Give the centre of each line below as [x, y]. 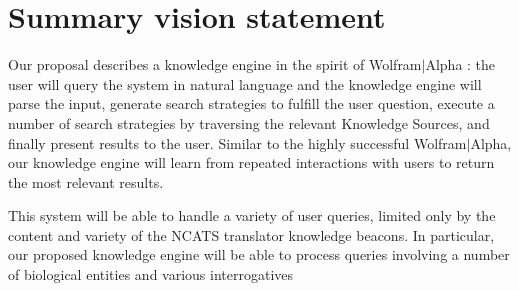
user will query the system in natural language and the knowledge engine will [245, 83]
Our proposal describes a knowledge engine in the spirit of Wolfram [215, 64]
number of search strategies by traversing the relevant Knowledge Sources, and [249, 122]
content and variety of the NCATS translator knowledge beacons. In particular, [251, 234]
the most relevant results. [86, 181]
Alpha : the [460, 64]
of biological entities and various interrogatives [151, 274]
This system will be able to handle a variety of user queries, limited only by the [252, 215]
